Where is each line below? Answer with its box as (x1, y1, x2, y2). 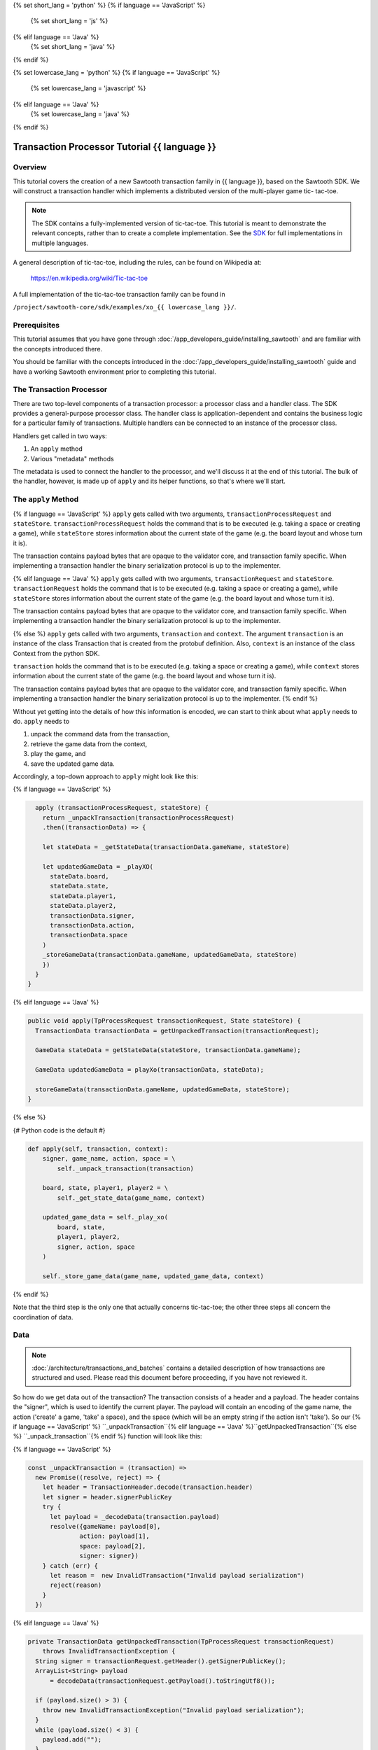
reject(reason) (50, 1581, 102, 1589)
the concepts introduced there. (13, 344, 103, 353)
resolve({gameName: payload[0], (50, 1522, 161, 1530)
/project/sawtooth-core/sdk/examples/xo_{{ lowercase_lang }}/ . (13, 303, 237, 311)
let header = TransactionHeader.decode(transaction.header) (42, 1483, 253, 1491)
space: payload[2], (79, 1542, 146, 1550)
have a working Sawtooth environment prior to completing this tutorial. (13, 367, 216, 376)
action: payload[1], (79, 1532, 150, 1540)
